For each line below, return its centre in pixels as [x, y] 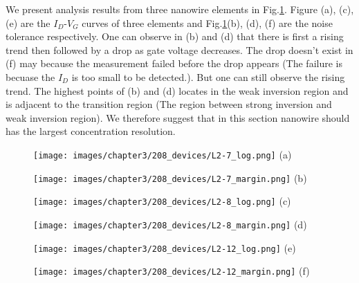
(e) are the [28, 22]
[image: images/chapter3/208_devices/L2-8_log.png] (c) [162, 201]
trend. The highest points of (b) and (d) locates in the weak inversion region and [177, 90]
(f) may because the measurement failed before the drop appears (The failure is [174, 63]
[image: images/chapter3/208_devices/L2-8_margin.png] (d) [170, 224]
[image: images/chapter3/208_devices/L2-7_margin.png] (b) [170, 177]
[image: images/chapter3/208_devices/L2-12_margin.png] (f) [172, 271]
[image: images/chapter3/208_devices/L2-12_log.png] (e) [165, 247]
